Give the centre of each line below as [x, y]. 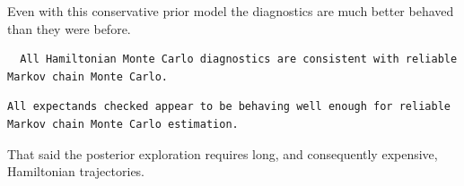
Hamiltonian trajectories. [76, 171]
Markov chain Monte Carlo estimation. [123, 124]
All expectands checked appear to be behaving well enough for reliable [229, 107]
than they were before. [69, 28]
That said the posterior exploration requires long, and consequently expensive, [223, 153]
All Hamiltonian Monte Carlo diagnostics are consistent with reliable [239, 59]
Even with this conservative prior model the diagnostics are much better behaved [231, 11]
